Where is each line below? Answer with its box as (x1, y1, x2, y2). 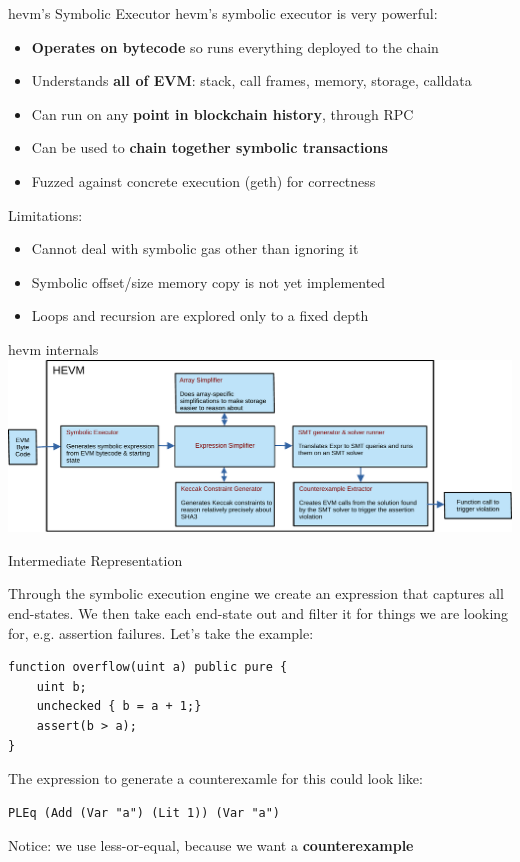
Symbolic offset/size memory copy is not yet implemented (31, 271, 386, 292)
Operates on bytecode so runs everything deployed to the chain (31, 36, 439, 57)
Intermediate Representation (8, 549, 183, 570)
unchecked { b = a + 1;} (36, 699, 202, 714)
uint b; (36, 679, 87, 694)
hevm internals (8, 338, 99, 359)
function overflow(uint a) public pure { (8, 660, 288, 675)
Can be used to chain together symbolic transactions (31, 137, 388, 158)
